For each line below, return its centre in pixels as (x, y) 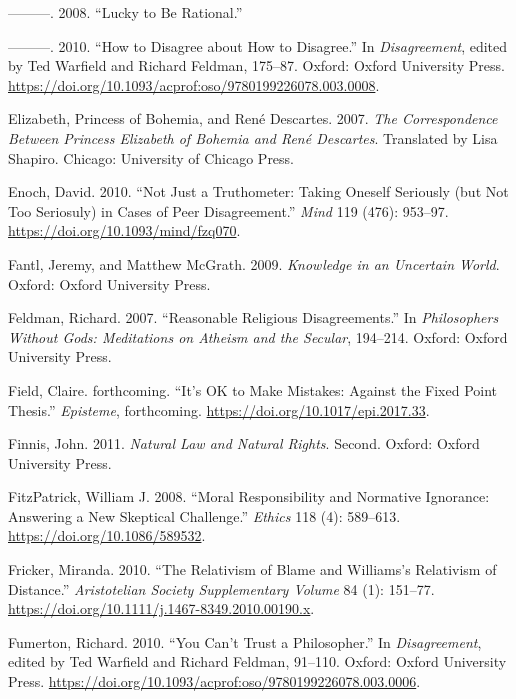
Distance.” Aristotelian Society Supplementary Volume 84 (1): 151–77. (221, 588)
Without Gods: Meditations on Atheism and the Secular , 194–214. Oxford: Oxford (258, 336)
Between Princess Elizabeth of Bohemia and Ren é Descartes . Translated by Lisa (253, 137)
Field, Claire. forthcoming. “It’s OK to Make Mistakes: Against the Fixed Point (253, 389)
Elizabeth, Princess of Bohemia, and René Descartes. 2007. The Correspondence (253, 118)
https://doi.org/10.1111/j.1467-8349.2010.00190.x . (161, 608)
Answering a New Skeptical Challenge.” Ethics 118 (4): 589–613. (204, 515)
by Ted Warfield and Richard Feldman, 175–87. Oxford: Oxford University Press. (256, 65)
